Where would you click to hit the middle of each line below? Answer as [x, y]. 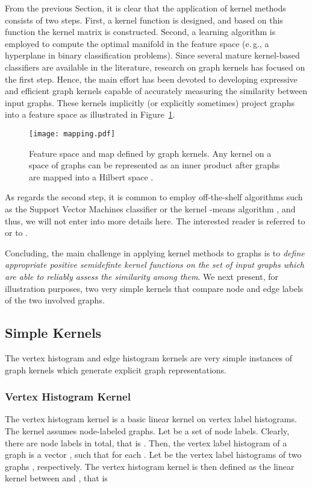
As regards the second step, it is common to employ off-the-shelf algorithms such [154, 197]
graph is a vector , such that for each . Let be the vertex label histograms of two [153, 455]
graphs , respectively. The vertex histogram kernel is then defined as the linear [150, 466]
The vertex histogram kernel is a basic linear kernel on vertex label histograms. [151, 419]
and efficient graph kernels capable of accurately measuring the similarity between [156, 91]
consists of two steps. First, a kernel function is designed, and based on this [144, 20]
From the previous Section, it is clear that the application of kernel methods [145, 8]
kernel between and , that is [56, 478]
